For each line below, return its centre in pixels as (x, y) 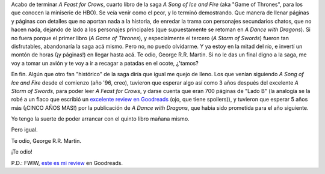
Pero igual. (24, 130)
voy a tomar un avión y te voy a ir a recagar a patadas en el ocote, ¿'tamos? (105, 63)
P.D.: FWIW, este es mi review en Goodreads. (67, 163)
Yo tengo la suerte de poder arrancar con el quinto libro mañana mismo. (100, 119)
